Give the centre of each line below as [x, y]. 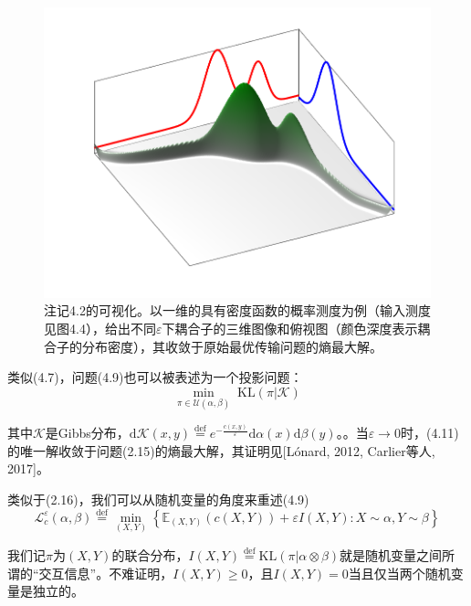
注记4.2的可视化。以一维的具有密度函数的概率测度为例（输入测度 [237, 310]
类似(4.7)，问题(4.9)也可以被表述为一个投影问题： [155, 377]
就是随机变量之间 [391, 554]
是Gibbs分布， [87, 433]
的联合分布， [150, 554]
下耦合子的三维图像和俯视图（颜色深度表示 [290, 329]
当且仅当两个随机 [399, 573]
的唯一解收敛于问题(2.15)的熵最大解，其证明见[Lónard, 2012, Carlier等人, [221, 450]
